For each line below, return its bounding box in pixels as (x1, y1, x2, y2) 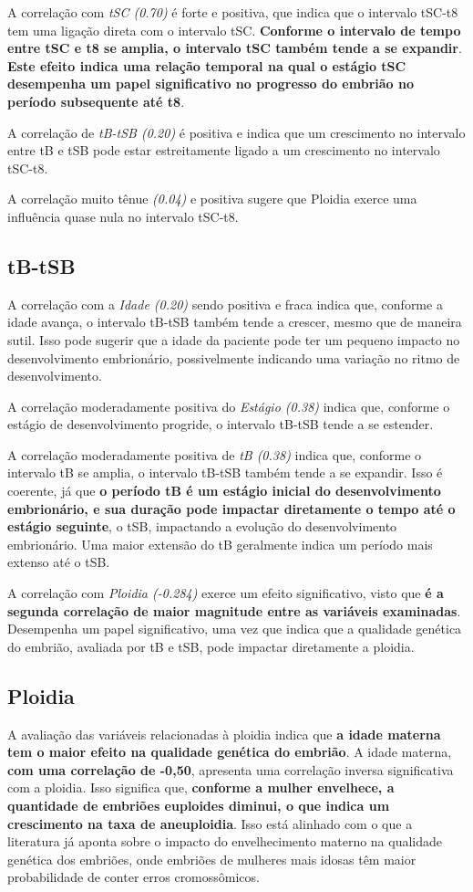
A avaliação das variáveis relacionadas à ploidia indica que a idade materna (7, 724, 441, 743)
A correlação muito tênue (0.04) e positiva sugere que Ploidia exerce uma (7, 189, 417, 208)
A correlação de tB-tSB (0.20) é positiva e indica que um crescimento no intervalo (7, 122, 466, 142)
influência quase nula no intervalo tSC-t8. (7, 206, 239, 226)
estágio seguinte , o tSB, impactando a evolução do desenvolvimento (7, 517, 397, 536)
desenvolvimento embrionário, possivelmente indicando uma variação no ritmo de (7, 348, 460, 367)
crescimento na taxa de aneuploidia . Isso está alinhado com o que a (7, 813, 413, 833)
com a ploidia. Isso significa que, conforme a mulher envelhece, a (7, 778, 395, 797)
